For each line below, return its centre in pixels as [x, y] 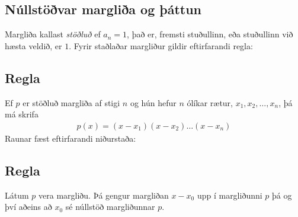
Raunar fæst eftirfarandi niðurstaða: [71, 138]
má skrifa [22, 114]
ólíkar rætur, [210, 102]
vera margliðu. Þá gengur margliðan [104, 195]
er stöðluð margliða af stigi [71, 102]
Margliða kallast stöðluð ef [53, 34]
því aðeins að [28, 207]
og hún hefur [153, 102]
